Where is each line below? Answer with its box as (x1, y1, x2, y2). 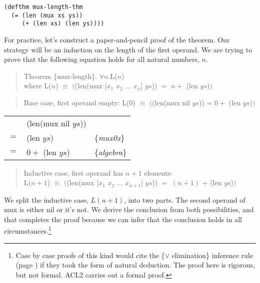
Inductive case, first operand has (23, 167, 123, 178)
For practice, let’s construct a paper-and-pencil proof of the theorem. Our (4, 34, 230, 44)
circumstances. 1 (4, 224, 51, 236)
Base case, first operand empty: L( (23, 97, 129, 107)
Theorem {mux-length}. (23, 70, 97, 81)
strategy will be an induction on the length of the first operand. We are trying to (4, 44, 252, 54)
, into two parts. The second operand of (124, 194, 245, 205)
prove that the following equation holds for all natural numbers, (4, 54, 199, 64)
